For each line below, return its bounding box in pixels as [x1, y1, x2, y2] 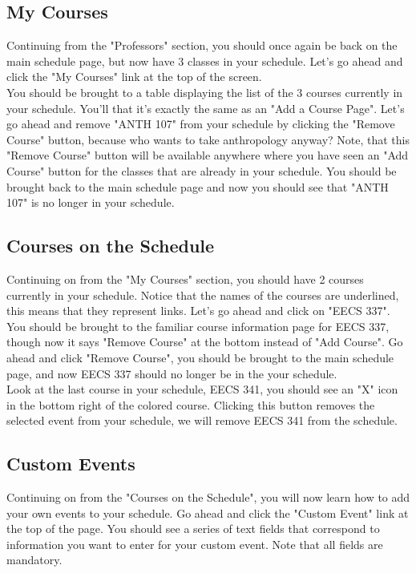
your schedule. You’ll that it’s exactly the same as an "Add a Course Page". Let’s [6, 99, 405, 116]
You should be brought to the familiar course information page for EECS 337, [6, 317, 390, 334]
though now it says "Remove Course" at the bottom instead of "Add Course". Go [6, 333, 403, 350]
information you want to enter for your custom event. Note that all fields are [6, 535, 383, 552]
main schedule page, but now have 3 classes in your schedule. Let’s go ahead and [6, 52, 403, 69]
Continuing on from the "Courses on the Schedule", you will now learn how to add [6, 489, 410, 506]
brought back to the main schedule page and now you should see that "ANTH [6, 178, 389, 195]
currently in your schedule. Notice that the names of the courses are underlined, [6, 286, 399, 303]
